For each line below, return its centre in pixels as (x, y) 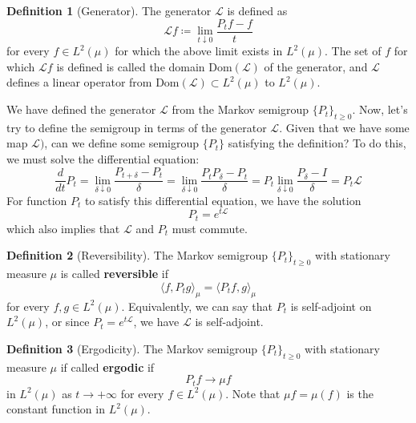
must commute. (210, 228)
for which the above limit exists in (199, 51)
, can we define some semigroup (121, 143)
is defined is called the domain (131, 66)
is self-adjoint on (331, 306)
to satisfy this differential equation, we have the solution (223, 200)
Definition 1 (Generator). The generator (109, 10)
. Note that (253, 393)
